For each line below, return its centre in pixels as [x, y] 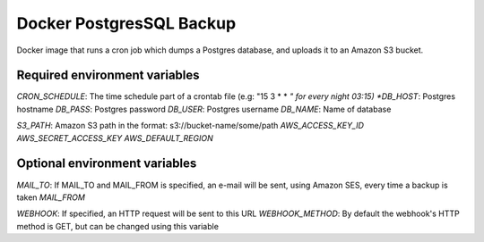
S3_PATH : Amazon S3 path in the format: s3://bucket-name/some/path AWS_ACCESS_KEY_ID [190, 126]
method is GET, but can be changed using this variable [118, 226]
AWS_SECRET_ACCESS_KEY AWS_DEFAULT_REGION [115, 138]
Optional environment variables [107, 164]
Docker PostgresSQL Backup [126, 23]
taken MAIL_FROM [51, 197]
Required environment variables [108, 75]
